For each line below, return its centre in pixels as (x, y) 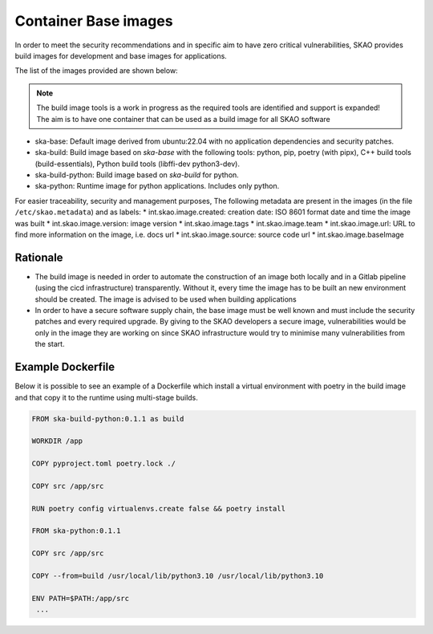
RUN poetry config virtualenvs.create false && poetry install (159, 508)
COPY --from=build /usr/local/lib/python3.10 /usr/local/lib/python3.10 (178, 576)
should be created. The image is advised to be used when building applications (166, 299)
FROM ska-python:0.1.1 (76, 531)
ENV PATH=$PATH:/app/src (81, 598)
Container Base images (94, 21)
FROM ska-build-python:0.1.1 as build (108, 419)
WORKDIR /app (57, 441)
